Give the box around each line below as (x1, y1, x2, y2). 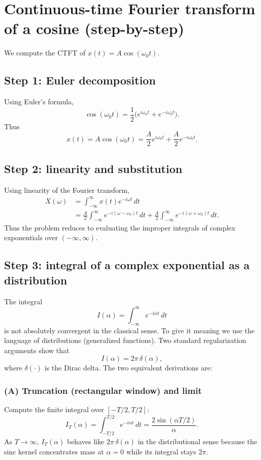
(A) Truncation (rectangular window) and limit (4, 384, 202, 396)
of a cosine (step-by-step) (4, 18, 184, 39)
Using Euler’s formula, (4, 96, 74, 107)
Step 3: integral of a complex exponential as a (4, 257, 250, 273)
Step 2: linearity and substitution (4, 160, 182, 176)
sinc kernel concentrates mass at (4, 446, 104, 456)
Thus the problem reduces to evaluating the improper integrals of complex (4, 222, 236, 233)
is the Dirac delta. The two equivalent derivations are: (44, 362, 213, 373)
